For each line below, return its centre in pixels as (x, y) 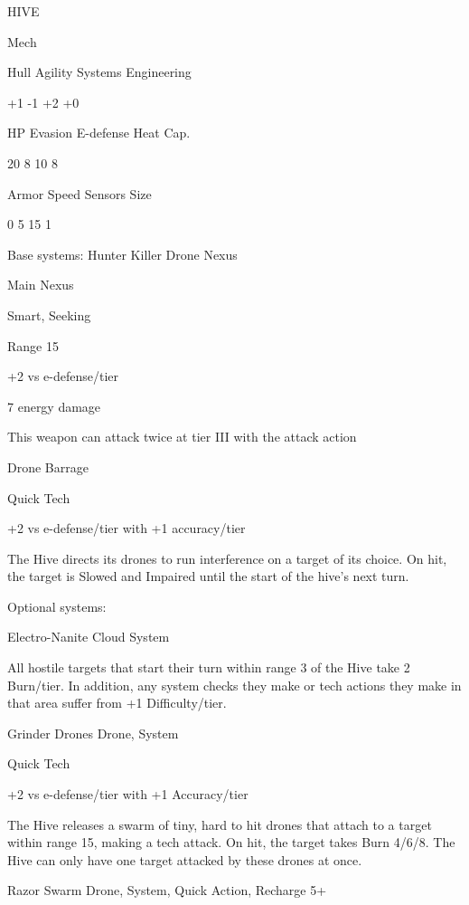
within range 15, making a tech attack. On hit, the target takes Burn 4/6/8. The (231, 842)
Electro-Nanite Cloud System (89, 637)
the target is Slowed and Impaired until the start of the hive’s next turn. (208, 576)
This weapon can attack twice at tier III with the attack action (182, 437)
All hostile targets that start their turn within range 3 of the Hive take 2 (209, 667)
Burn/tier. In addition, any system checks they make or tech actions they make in (234, 685)
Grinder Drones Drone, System (93, 733)
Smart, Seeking (49, 314)
